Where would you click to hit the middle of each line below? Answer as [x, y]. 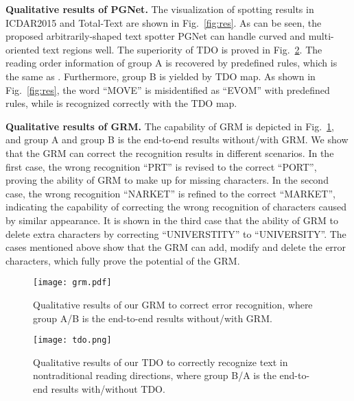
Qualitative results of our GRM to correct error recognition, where [173, 304]
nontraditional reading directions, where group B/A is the [155, 375]
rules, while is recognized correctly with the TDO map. [121, 103]
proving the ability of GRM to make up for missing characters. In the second [167, 180]
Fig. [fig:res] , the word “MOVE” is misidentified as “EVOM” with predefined [168, 89]
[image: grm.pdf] [72, 283]
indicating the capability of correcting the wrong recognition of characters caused [176, 207]
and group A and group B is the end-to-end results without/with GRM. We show [177, 139]
